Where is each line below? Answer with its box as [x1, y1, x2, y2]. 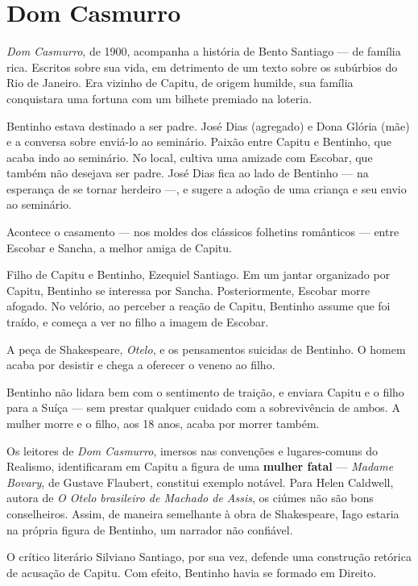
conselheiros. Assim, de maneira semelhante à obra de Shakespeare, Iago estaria [6, 505, 399, 522]
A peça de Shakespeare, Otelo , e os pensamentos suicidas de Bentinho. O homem [6, 340, 406, 357]
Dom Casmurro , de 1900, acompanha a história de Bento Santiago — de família [6, 43, 401, 60]
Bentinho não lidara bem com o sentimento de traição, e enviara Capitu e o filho [6, 383, 404, 400]
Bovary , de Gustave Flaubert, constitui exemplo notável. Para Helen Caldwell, [6, 473, 394, 490]
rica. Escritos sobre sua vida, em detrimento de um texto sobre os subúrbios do [6, 58, 398, 75]
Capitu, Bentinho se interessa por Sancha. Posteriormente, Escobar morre [6, 281, 370, 298]
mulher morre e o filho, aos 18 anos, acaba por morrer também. [6, 415, 320, 431]
